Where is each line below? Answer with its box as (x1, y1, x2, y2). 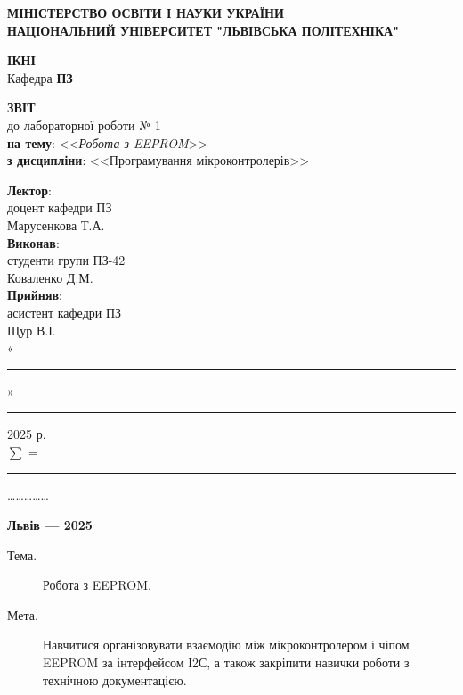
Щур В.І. (7, 320, 56, 339)
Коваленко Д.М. (7, 268, 93, 286)
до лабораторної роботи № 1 (7, 115, 161, 134)
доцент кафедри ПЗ (7, 198, 112, 217)
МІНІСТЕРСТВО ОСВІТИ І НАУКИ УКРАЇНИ (7, 4, 284, 21)
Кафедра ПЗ (7, 68, 73, 87)
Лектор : (7, 180, 53, 199)
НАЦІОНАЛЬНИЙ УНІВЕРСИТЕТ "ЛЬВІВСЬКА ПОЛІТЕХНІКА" (7, 21, 399, 39)
